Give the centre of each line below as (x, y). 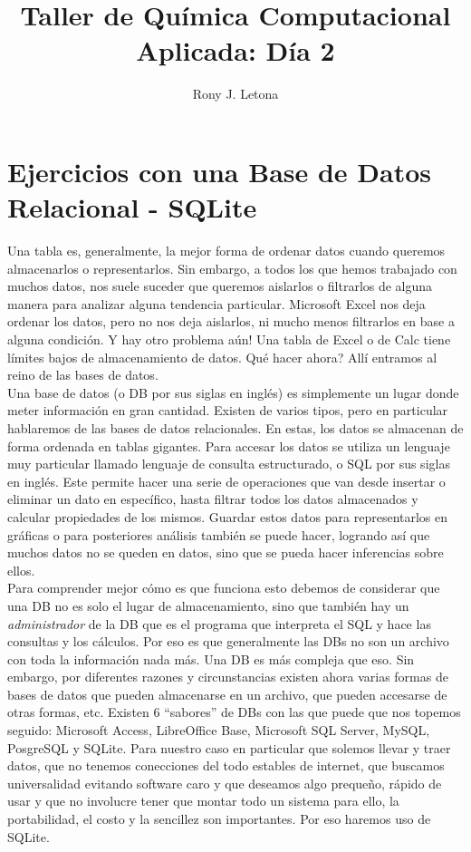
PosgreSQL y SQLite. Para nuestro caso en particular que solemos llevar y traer (229, 747)
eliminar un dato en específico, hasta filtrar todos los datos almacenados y (213, 499)
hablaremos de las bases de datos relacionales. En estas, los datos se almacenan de (235, 427)
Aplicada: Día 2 (235, 50)
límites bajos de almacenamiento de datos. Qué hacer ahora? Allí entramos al (222, 357)
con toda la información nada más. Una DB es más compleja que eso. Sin (211, 658)
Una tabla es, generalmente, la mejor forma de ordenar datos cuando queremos (226, 251)
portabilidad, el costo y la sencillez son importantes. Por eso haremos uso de (219, 819)
